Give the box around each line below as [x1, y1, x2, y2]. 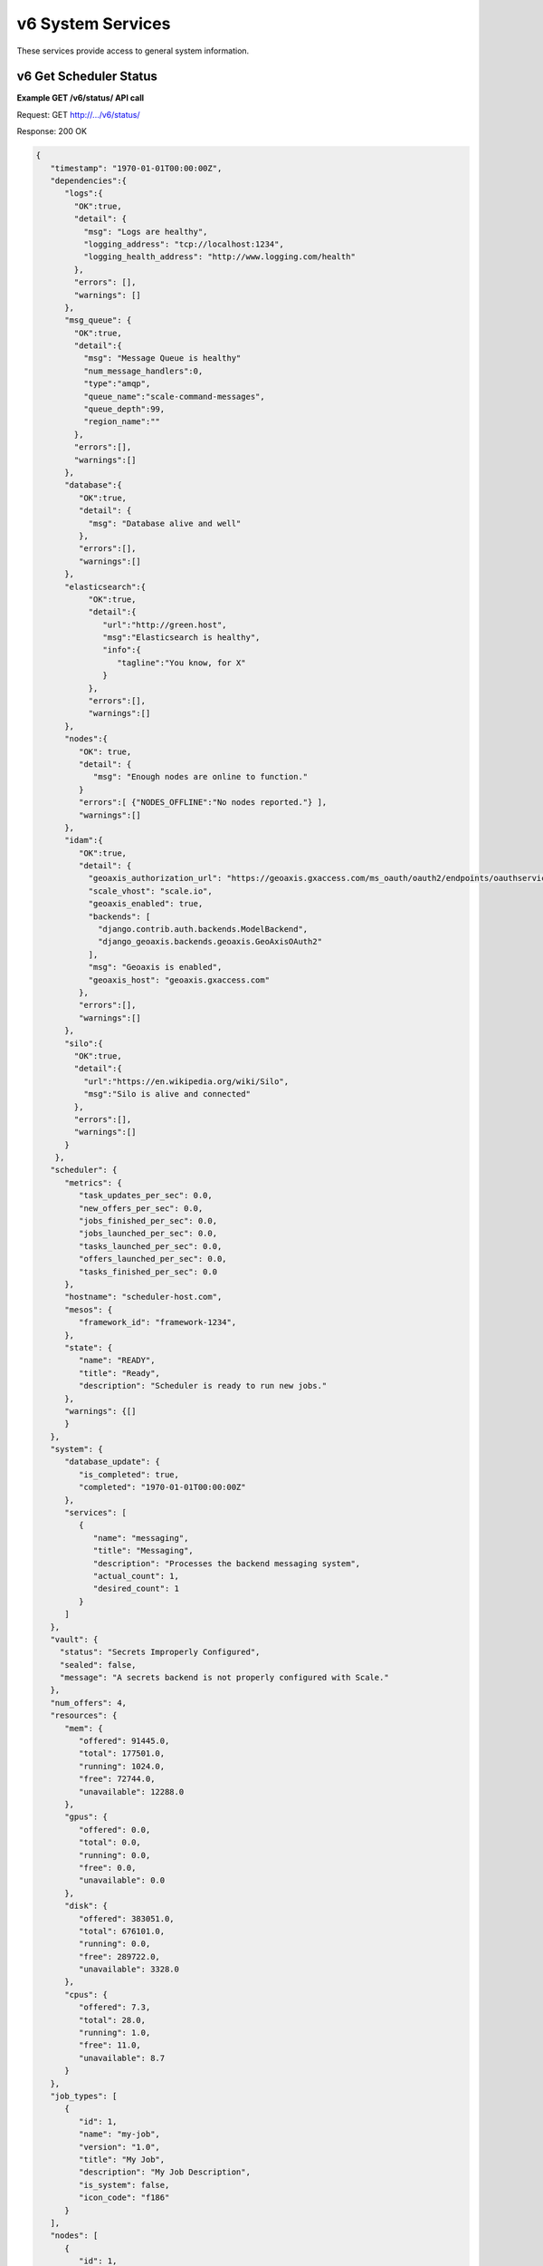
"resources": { [50, 1710, 118, 1721]
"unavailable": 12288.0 [78, 1787, 185, 1796]
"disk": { [64, 1901, 109, 1912]
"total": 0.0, [78, 1837, 142, 1848]
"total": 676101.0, [78, 1926, 166, 1936]
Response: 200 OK [16, 126, 88, 137]
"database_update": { [64, 1457, 160, 1467]
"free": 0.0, [78, 1863, 137, 1873]
